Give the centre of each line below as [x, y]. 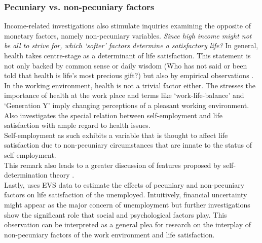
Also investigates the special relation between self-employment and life [113, 115]
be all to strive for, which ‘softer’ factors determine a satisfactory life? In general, [131, 45]
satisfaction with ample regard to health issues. [77, 125]
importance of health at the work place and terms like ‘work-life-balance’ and [124, 95]
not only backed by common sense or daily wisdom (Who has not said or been [126, 65]
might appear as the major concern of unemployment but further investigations [127, 204]
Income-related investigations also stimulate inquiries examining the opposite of [128, 26]
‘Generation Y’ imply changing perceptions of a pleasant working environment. [127, 105]
